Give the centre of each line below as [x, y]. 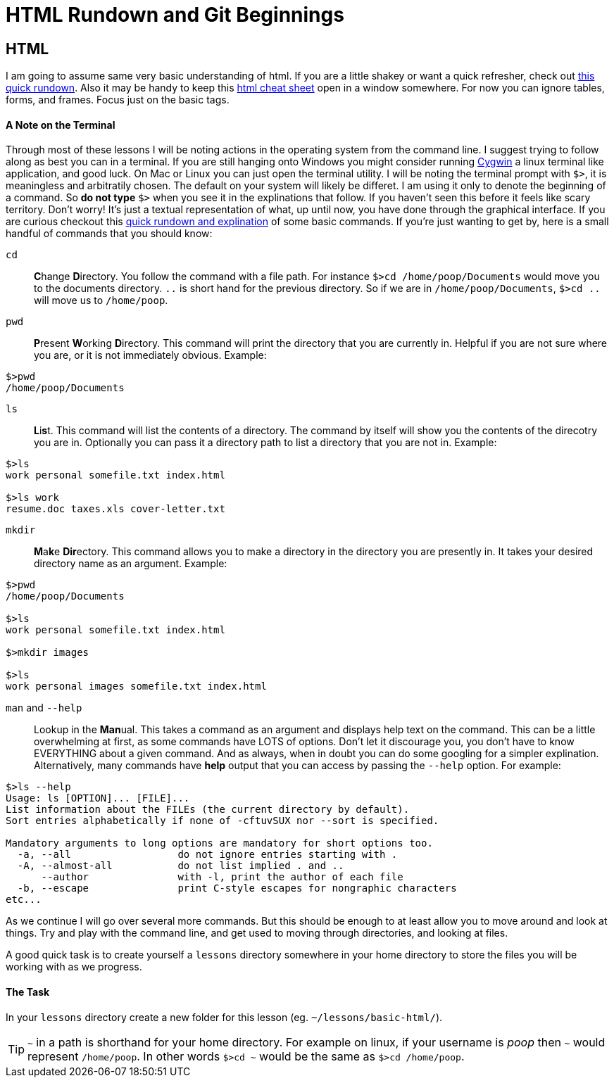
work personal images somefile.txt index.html [136, 686]
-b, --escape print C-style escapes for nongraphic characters [237, 888]
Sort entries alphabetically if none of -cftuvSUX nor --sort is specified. [223, 821]
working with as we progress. [74, 967]
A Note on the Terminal [61, 125]
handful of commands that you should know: [109, 234]
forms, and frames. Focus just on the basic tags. [118, 100]
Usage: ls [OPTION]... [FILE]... [98, 798]
